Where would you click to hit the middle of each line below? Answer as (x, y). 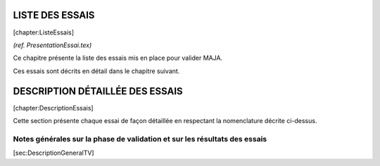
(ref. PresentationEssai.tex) (52, 45)
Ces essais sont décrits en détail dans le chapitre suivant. (96, 71)
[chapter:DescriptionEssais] (53, 108)
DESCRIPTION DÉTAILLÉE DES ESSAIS (98, 91)
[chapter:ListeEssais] (43, 32)
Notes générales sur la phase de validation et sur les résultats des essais (140, 139)
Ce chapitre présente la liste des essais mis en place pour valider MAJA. (118, 58)
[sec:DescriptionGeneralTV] (53, 153)
